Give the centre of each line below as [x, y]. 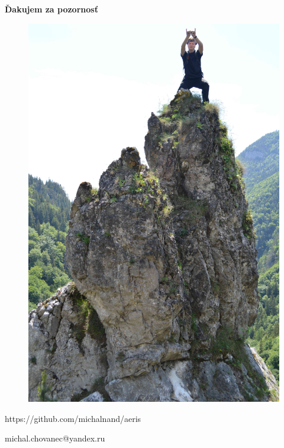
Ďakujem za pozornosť [51, 9]
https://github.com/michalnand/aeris [73, 418]
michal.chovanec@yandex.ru [55, 438]
